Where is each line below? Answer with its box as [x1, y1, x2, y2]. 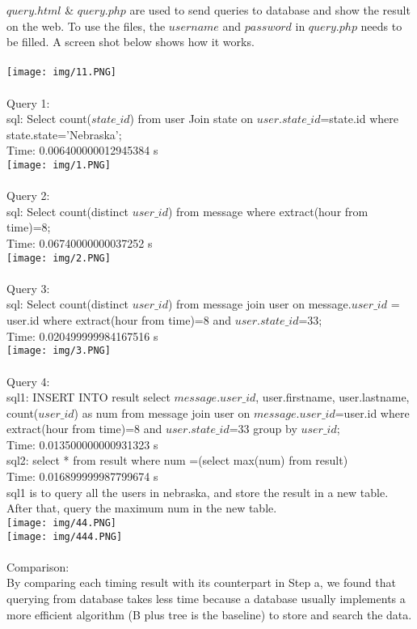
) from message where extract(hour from [167, 202, 369, 219]
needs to [360, 17, 402, 34]
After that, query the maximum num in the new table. [6, 499, 277, 516]
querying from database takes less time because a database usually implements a [6, 589, 406, 606]
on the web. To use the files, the [6, 17, 166, 34]
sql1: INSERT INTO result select [6, 389, 171, 406]
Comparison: [6, 558, 69, 575]
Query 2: [6, 187, 50, 204]
